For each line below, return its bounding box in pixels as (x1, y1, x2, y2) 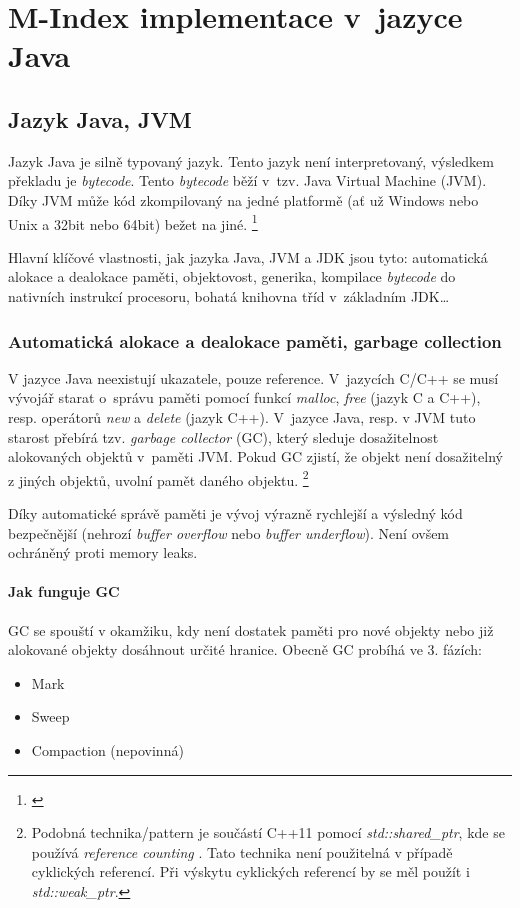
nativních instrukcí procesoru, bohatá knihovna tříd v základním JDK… (8, 285, 450, 306)
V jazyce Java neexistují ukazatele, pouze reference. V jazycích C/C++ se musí (8, 367, 499, 388)
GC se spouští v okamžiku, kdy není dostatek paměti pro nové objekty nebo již (8, 619, 494, 640)
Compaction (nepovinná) (31, 739, 184, 760)
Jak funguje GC (8, 581, 120, 602)
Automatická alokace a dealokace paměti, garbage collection (8, 328, 502, 353)
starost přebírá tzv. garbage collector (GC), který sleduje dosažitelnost (8, 426, 439, 447)
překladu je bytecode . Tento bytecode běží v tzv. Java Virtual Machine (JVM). (8, 170, 487, 191)
